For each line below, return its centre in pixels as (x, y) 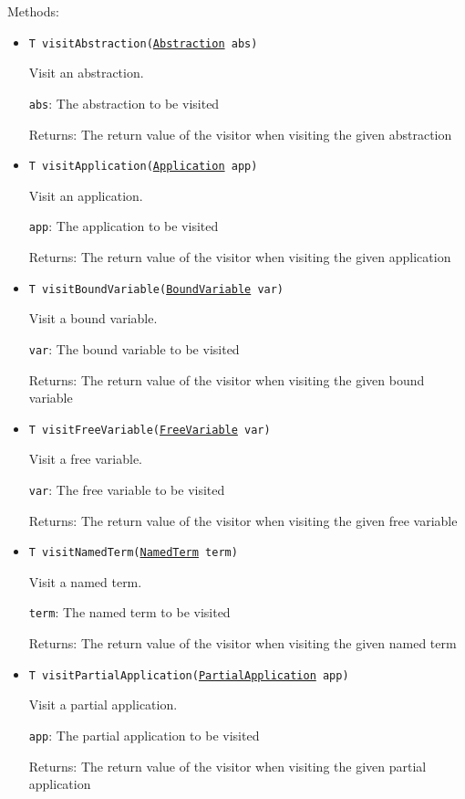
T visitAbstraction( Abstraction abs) (143, 43)
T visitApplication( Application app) (143, 167)
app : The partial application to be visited (144, 735)
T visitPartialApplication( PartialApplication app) (189, 675)
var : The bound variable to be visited (134, 348)
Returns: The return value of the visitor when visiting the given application (240, 257)
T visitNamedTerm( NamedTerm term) (133, 553)
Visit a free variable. (86, 459)
